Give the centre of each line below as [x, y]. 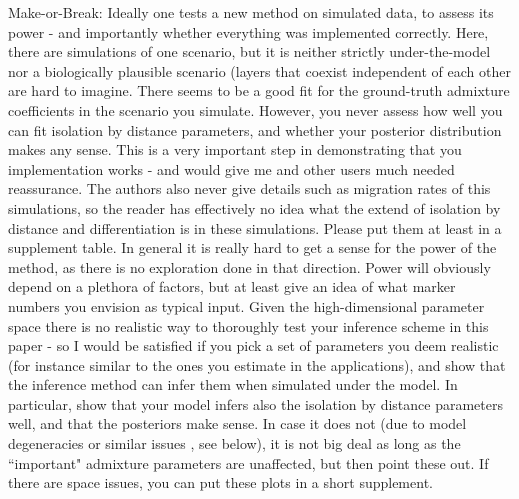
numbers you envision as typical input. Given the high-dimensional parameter [246, 305]
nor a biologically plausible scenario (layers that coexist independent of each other [259, 70]
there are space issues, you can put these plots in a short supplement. [220, 482]
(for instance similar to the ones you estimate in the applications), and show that [257, 364]
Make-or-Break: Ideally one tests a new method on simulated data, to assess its [251, 12]
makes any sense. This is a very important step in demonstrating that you [235, 149]
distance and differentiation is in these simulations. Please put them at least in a [255, 227]
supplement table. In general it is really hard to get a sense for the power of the [252, 247]
